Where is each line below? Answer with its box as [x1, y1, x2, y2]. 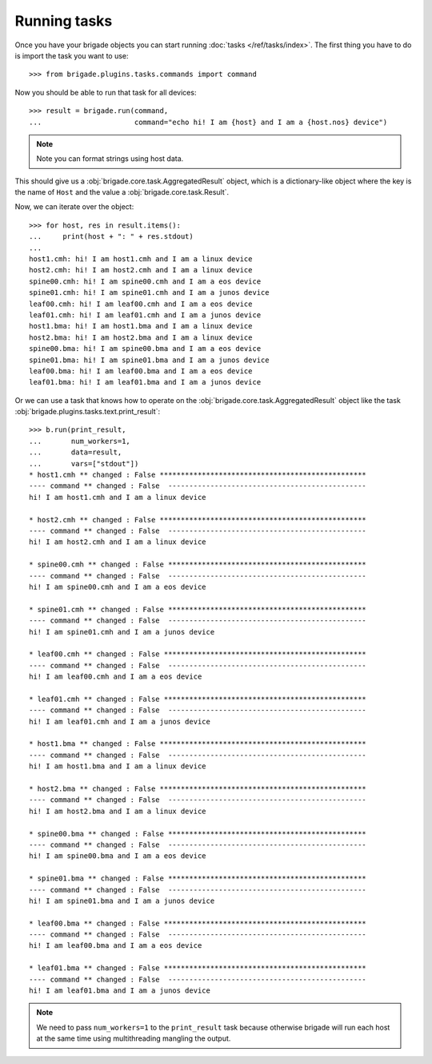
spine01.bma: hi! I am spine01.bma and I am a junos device [29, 355, 270, 365]
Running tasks [14, 12, 113, 30]
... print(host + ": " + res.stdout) [29, 232, 194, 241]
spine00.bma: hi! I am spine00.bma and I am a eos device [29, 345, 262, 353]
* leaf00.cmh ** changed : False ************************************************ [29, 650, 367, 659]
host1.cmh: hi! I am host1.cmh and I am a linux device [29, 255, 253, 264]
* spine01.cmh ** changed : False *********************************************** [29, 605, 367, 614]
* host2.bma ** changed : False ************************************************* [29, 784, 367, 793]
